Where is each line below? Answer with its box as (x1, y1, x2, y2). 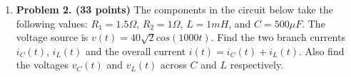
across (161, 57, 187, 72)
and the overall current (86, 43, 186, 58)
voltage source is (16, 30, 88, 45)
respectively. (230, 57, 284, 72)
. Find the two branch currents (210, 30, 345, 45)
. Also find (298, 43, 345, 58)
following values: (16, 16, 88, 30)
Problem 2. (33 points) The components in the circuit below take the (16, 2, 333, 16)
